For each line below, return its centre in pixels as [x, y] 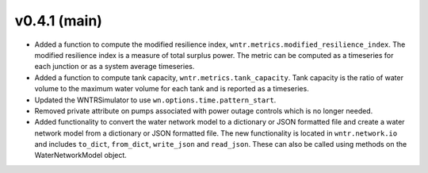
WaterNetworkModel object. [80, 156]
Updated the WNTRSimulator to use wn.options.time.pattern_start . [155, 100]
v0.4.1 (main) [59, 21]
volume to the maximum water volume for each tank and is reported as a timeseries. [172, 89]
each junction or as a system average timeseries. [115, 67]
